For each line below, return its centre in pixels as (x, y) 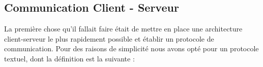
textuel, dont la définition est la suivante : (69, 58)
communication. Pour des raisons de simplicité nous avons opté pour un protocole (131, 48)
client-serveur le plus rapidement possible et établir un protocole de (109, 38)
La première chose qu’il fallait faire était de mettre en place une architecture (123, 29)
